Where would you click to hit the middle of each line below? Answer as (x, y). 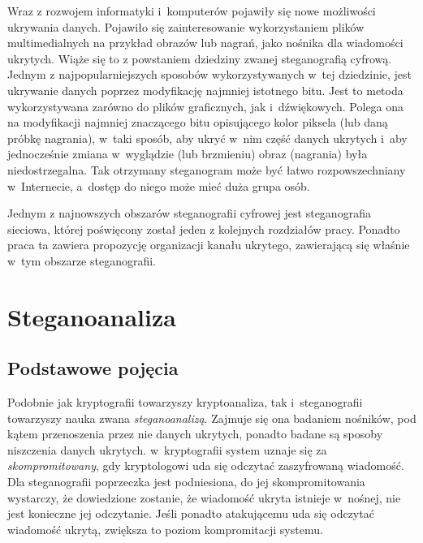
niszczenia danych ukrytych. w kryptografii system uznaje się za (167, 449)
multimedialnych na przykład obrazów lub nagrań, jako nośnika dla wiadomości (205, 43)
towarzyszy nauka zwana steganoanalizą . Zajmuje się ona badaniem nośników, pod (212, 418)
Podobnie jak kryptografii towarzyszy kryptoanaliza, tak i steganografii (185, 402)
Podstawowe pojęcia (93, 368)
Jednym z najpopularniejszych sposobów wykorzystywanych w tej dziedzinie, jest (210, 74)
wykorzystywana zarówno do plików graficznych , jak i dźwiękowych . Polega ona (206, 106)
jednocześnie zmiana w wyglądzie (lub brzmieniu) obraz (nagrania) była (188, 154)
